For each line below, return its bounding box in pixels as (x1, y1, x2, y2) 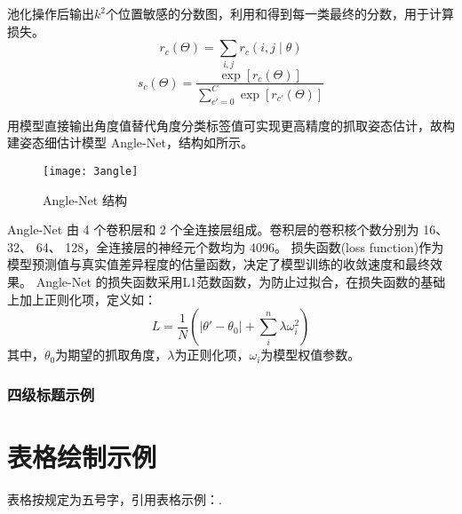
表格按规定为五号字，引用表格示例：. (7, 489, 222, 508)
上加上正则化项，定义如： (7, 289, 156, 308)
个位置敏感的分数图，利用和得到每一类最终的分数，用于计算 (105, 4, 454, 22)
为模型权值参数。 (260, 345, 361, 364)
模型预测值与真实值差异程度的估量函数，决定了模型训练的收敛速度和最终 (7, 255, 430, 273)
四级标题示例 (7, 383, 95, 405)
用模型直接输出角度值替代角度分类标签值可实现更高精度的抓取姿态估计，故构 (7, 115, 455, 134)
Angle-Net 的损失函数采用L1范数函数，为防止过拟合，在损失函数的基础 (36, 272, 446, 290)
